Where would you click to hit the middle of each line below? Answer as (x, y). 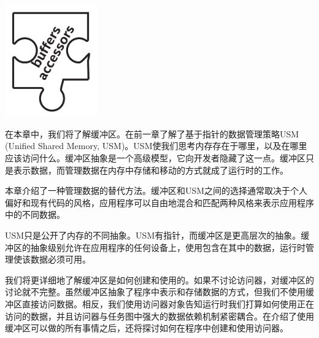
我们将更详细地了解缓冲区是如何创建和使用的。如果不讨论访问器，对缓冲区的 (159, 279)
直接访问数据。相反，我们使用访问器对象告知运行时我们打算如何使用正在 (168, 303)
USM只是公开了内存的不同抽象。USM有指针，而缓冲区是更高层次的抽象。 (153, 235)
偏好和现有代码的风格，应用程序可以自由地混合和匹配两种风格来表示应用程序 (159, 202)
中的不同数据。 (35, 214)
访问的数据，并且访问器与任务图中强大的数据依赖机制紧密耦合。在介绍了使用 (159, 316)
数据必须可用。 (60, 259)
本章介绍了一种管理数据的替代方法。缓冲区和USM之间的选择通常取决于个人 (156, 190)
